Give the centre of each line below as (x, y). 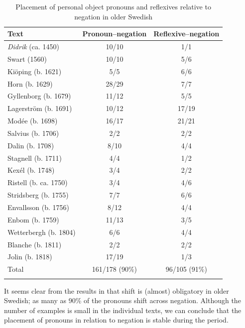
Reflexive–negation (186, 34)
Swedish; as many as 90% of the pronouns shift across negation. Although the (122, 300)
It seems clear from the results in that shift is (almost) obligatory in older (117, 290)
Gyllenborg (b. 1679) (39, 96)
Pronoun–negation (115, 34)
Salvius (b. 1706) (33, 133)
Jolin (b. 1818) (30, 257)
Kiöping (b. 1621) (35, 71)
